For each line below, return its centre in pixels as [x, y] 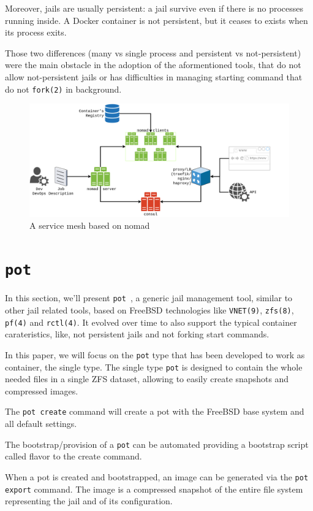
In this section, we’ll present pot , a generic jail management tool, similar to [149, 298]
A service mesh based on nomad [90, 225]
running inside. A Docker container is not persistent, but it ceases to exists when [156, 20]
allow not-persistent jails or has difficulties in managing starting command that [154, 76]
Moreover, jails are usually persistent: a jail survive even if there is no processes [154, 8]
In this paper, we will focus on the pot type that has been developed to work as [155, 354]
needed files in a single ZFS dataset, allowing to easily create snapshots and [147, 379]
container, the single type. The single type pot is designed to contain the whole [154, 367]
